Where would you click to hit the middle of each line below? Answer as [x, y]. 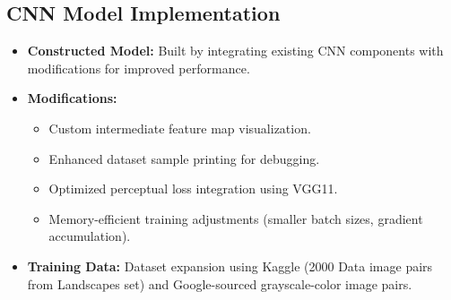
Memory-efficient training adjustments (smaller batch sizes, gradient [236, 218]
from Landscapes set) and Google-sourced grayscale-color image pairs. [220, 283]
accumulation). [90, 236]
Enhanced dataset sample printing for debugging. [184, 158]
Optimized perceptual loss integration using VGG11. [193, 189]
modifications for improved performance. [139, 68]
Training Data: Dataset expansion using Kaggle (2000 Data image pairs [230, 266]
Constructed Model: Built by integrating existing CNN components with [235, 51]
